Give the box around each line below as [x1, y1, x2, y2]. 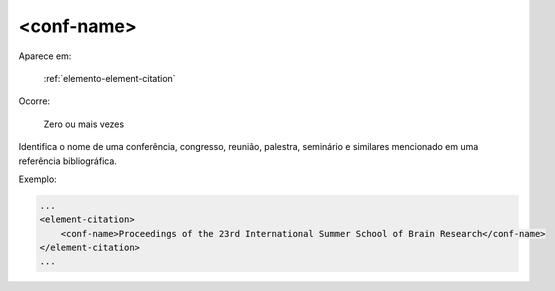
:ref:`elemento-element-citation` [43, 72, 176, 84]
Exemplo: [18, 173, 57, 185]
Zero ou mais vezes [43, 118, 125, 130]
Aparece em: [18, 50, 72, 62]
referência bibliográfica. [18, 155, 117, 167]
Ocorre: [18, 95, 50, 107]
